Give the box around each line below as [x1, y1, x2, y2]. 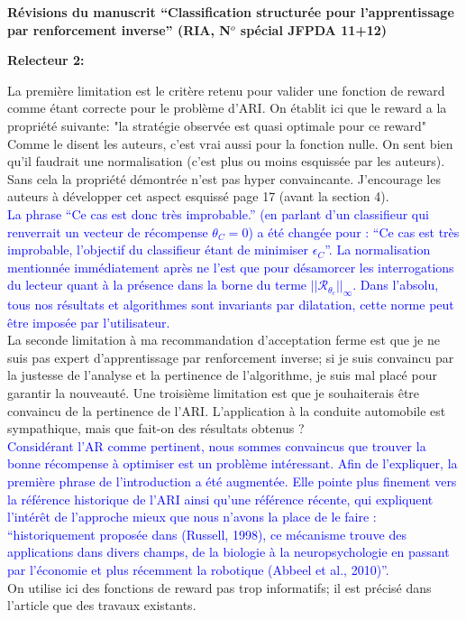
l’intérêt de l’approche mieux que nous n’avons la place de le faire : [7, 507, 377, 526]
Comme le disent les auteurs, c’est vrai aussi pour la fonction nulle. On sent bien [7, 134, 453, 153]
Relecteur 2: [7, 51, 85, 69]
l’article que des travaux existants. [7, 596, 196, 615]
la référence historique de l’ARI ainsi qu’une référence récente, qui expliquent [7, 489, 434, 508]
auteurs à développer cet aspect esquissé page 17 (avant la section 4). [7, 187, 389, 206]
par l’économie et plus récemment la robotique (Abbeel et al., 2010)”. [7, 560, 389, 579]
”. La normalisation [324, 240, 431, 259]
